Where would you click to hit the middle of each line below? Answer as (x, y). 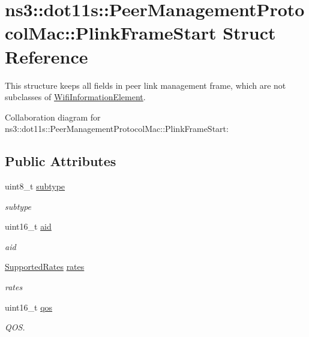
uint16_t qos (29, 307)
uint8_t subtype (35, 186)
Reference (46, 56)
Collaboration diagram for (53, 117)
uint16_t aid (28, 226)
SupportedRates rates (45, 267)
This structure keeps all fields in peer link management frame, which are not (145, 85)
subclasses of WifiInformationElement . (75, 97)
